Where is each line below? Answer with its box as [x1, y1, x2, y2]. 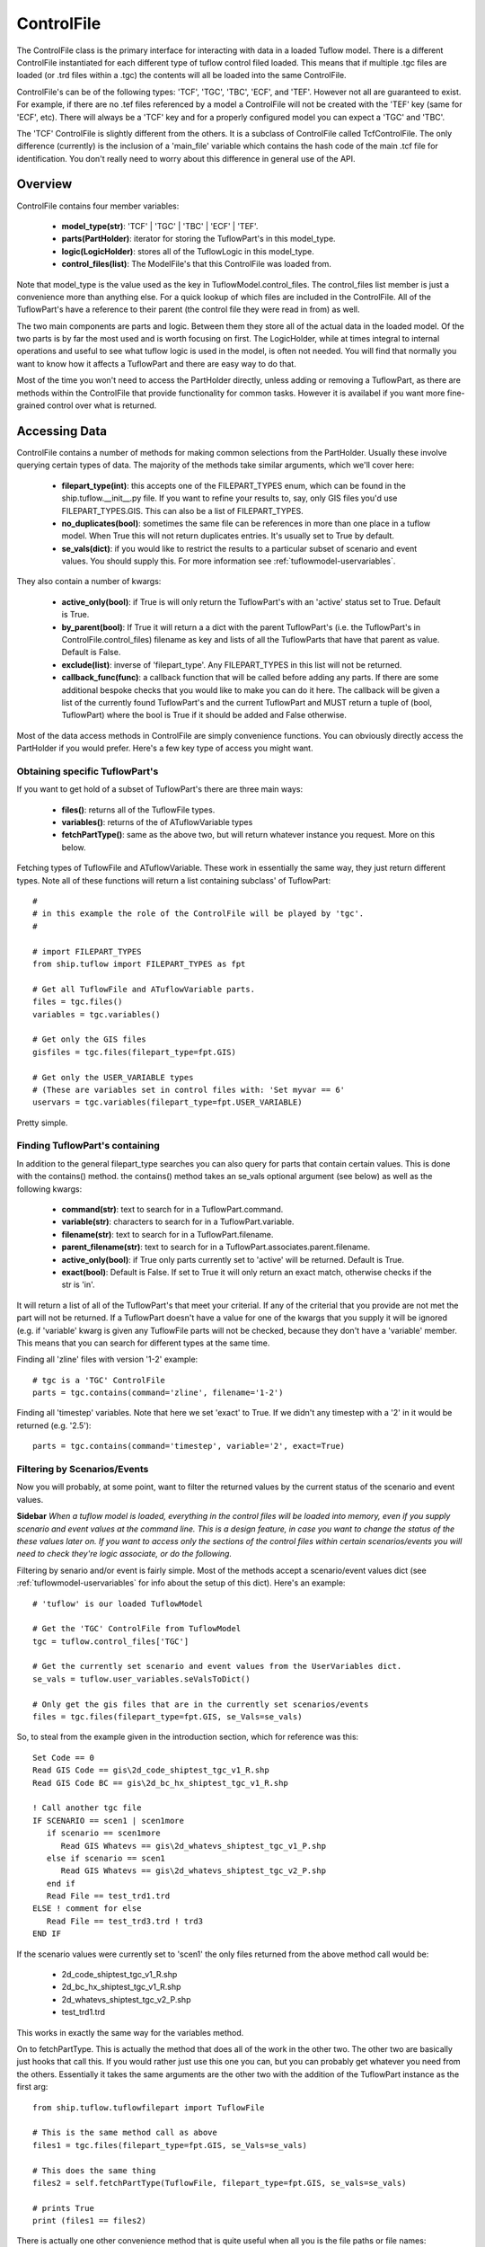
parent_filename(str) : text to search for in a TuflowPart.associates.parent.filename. [61, 1241, 371, 1253]
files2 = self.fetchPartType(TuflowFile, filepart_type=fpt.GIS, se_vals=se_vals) [32, 2178, 407, 2188]
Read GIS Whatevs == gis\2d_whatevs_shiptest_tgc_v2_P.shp [60, 1866, 327, 1876]
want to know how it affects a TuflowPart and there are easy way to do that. [16, 358, 296, 369]
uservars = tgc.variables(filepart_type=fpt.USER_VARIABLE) [32, 1097, 303, 1107]
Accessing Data [16, 423, 108, 439]
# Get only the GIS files [32, 1035, 147, 1044]
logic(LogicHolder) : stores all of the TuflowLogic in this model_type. [61, 245, 314, 256]
